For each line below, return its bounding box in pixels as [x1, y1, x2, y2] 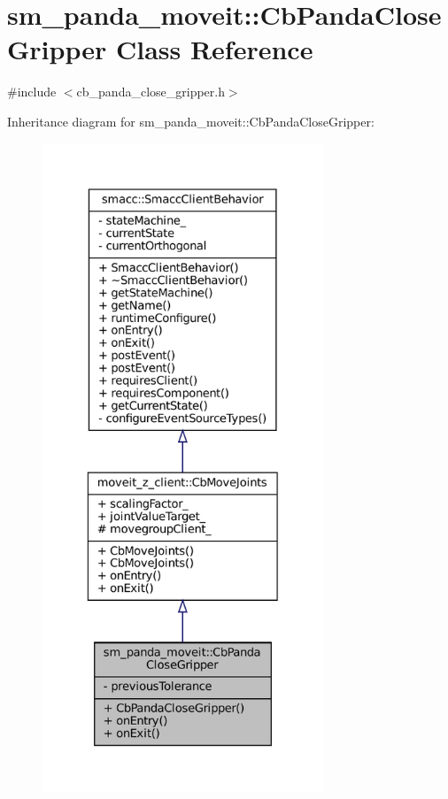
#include [7, 82, 57, 101]
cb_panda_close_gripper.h [76, 82, 225, 101]
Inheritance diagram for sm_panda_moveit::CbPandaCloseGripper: [7, 111, 375, 130]
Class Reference [115, 31, 313, 67]
